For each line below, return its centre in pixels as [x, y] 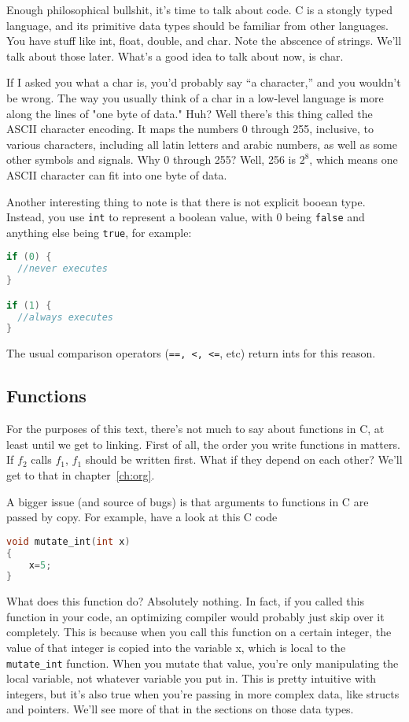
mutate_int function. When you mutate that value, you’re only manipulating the [203, 663]
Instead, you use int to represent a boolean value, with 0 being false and [186, 217]
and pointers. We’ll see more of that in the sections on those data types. [180, 709]
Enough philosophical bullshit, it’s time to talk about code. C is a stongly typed [200, 9]
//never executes [63, 269]
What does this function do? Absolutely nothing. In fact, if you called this [185, 601]
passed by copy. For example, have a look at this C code [142, 517]
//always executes [66, 317]
